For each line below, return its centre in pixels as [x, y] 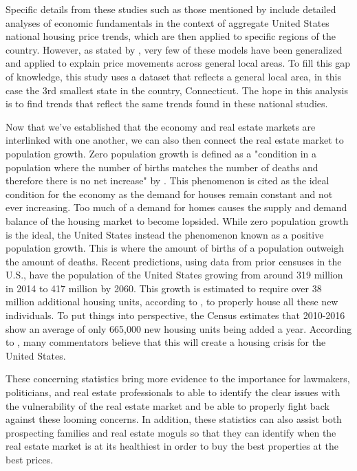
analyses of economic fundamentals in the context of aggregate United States [167, 22]
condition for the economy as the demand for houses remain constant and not [169, 194]
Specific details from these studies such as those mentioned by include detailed [171, 9]
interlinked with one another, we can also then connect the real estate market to [175, 140]
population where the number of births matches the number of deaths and [162, 167]
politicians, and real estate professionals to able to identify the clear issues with [173, 392]
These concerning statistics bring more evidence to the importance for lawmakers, [178, 379]
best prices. [30, 459]
